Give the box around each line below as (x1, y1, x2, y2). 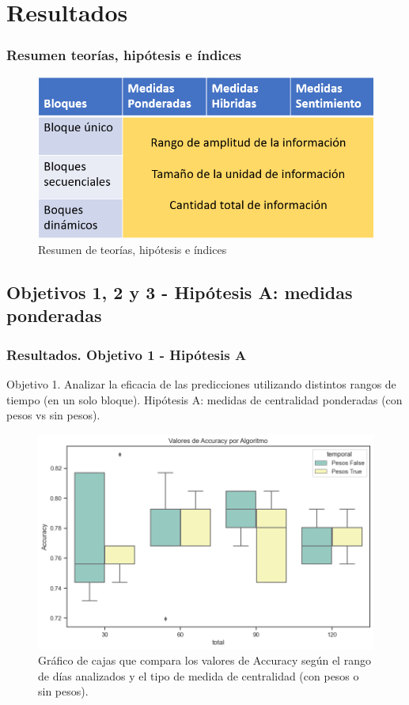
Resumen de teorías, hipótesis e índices (38, 241, 227, 258)
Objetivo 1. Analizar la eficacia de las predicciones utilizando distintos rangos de (6, 376, 396, 392)
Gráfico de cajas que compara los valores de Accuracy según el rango (38, 652, 371, 669)
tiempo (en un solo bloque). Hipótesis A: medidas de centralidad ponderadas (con (6, 391, 403, 407)
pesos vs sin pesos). (6, 407, 100, 423)
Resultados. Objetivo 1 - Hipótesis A (6, 344, 247, 364)
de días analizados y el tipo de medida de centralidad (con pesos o (38, 667, 359, 684)
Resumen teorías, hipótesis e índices (6, 45, 241, 65)
